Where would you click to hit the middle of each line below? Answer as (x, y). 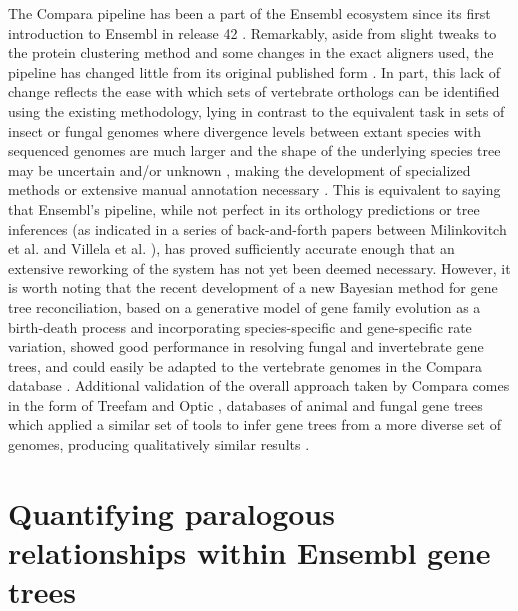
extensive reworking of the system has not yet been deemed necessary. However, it (259, 267)
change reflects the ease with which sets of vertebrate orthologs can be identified (254, 91)
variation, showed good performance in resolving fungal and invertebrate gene (246, 346)
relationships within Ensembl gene (249, 552)
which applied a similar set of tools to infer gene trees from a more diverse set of (254, 424)
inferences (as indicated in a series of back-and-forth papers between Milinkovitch (257, 228)
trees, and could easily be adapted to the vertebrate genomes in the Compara (245, 365)
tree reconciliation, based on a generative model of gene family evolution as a (244, 306)
